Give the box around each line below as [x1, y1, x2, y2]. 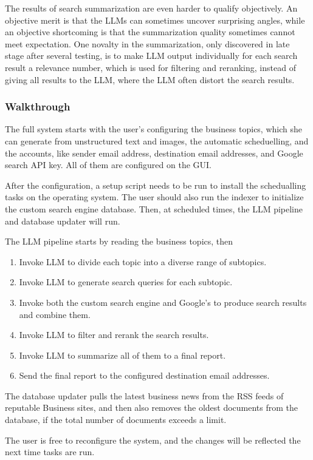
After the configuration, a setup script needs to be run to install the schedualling [5, 178, 306, 191]
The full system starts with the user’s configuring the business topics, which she [5, 123, 302, 135]
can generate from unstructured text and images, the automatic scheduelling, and [5, 134, 309, 147]
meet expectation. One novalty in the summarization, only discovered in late [5, 37, 290, 50]
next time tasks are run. [5, 445, 95, 458]
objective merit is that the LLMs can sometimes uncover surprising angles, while [5, 13, 305, 26]
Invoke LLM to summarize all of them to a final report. [19, 348, 226, 361]
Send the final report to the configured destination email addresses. [19, 369, 270, 382]
